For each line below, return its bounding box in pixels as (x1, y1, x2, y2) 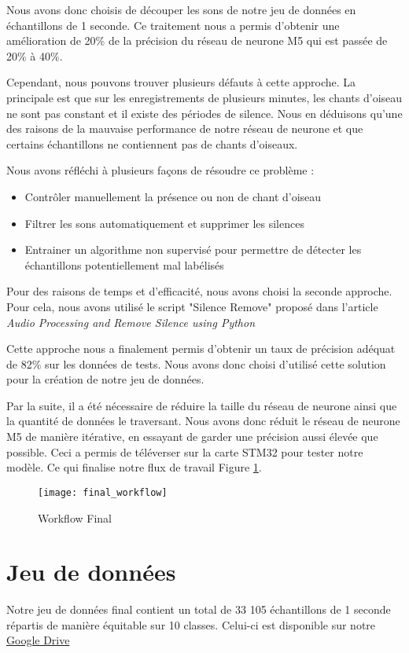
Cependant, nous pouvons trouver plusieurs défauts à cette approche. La (6, 74, 356, 90)
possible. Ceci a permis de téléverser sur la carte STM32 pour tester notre (6, 443, 363, 460)
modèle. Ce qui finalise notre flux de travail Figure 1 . (6, 459, 262, 475)
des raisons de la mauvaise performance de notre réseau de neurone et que (6, 120, 363, 137)
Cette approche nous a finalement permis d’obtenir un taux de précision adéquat (6, 340, 396, 357)
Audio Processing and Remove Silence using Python (6, 314, 256, 330)
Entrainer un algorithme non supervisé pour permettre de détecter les (24, 241, 362, 258)
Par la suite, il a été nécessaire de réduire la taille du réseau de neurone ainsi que (6, 397, 397, 413)
